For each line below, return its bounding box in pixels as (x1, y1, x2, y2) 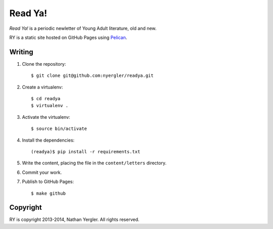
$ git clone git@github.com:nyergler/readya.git (31, 73, 154, 78)
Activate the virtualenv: (22, 114, 70, 120)
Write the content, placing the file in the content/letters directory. (22, 160, 167, 166)
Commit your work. (22, 169, 62, 175)
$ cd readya (31, 96, 61, 102)
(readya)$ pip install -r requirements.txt (31, 149, 141, 154)
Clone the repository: (22, 61, 66, 67)
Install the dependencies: (22, 137, 75, 143)
